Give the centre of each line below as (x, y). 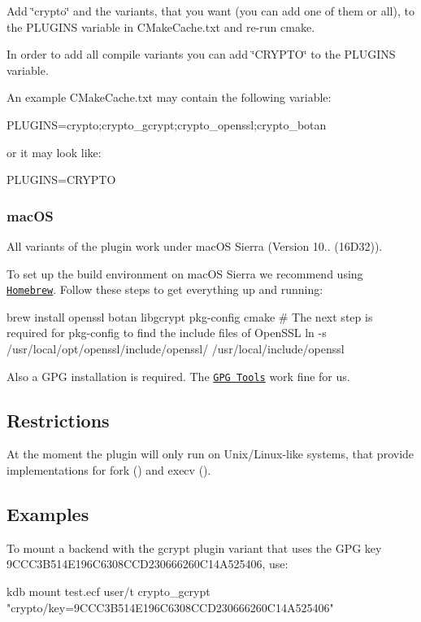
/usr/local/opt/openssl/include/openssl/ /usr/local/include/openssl (176, 348)
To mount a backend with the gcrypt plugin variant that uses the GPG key (194, 548)
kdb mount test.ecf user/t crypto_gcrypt (109, 591)
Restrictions (58, 420)
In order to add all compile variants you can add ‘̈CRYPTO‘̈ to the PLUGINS (201, 54)
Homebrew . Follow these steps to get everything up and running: (165, 289)
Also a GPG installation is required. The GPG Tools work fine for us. (178, 376)
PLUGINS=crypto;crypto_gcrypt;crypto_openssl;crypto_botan (167, 124)
